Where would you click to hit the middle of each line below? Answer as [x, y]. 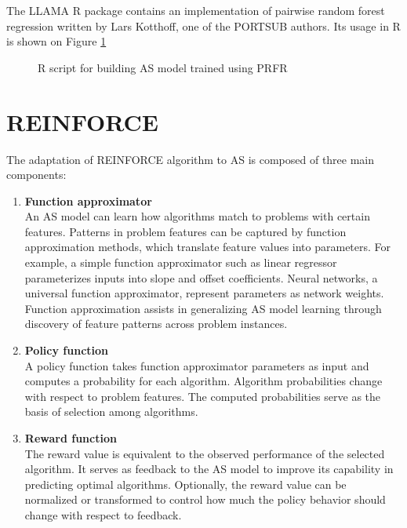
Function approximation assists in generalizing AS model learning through [203, 308]
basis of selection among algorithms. [111, 411]
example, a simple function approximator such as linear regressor [181, 262]
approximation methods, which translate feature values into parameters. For [208, 247]
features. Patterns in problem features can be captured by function [185, 231]
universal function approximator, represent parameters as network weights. [204, 293]
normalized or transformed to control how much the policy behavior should [205, 499]
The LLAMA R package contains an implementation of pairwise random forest [196, 10]
